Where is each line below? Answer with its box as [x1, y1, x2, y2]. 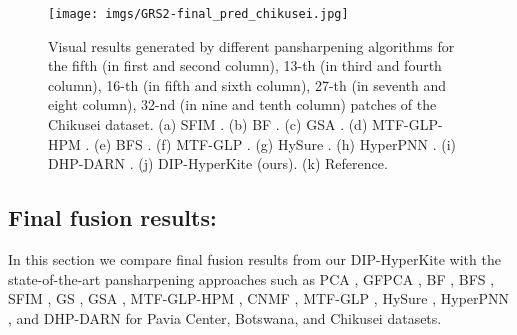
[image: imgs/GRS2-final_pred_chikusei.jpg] [48, 7, 349, 21]
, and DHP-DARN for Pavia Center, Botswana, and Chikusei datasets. [8, 307, 442, 328]
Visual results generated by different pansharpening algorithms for [48, 35, 455, 56]
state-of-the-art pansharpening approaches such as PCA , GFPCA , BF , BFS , [8, 268, 495, 289]
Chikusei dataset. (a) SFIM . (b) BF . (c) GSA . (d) [48, 114, 368, 135]
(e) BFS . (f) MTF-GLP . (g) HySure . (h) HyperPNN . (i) [94, 133, 457, 154]
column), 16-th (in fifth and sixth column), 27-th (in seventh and [48, 74, 447, 95]
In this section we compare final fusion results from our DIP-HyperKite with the [8, 249, 501, 270]
